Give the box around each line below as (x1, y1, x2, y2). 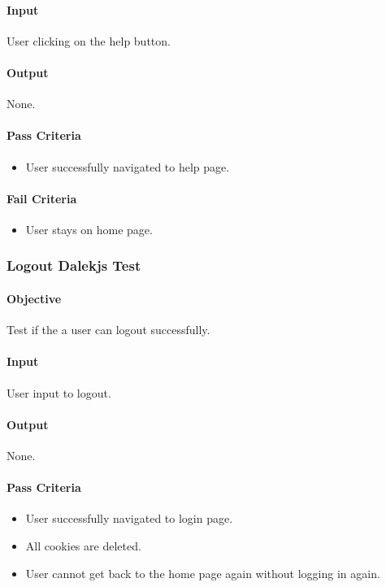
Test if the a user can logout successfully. (7, 321, 210, 338)
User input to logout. (7, 384, 111, 401)
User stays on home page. (25, 220, 153, 237)
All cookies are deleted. (25, 537, 141, 554)
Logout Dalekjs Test (7, 255, 141, 276)
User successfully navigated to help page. (25, 158, 230, 175)
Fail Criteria (7, 189, 77, 207)
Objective (7, 290, 62, 307)
